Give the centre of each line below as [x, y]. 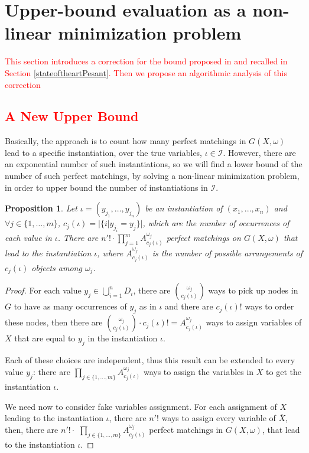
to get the [284, 372]
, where [110, 252]
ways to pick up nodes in [253, 290]
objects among [57, 267]
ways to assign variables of [254, 322]
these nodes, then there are [54, 322]
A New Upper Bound [72, 116]
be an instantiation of [184, 208]
